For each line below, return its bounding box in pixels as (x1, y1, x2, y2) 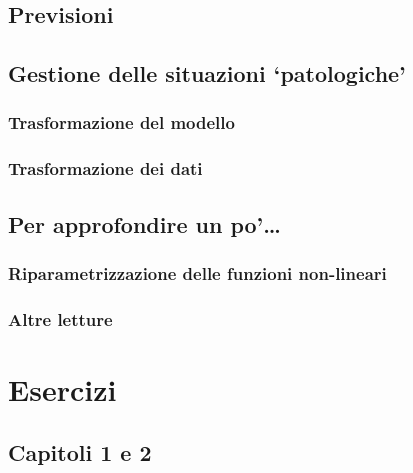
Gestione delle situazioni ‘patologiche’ (8, 58, 406, 89)
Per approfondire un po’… (8, 208, 281, 239)
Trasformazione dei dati (8, 156, 203, 181)
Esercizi (8, 368, 117, 409)
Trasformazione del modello (8, 110, 235, 135)
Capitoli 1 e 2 (8, 437, 152, 468)
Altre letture (8, 306, 113, 331)
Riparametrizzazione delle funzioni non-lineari (8, 260, 387, 285)
